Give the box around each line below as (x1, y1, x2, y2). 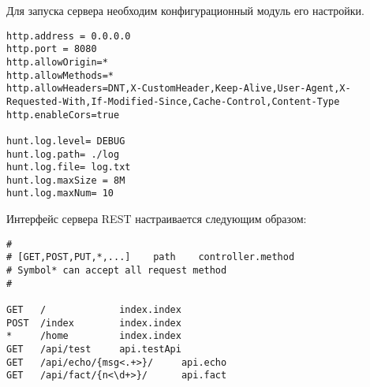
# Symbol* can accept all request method (6, 265, 227, 277)
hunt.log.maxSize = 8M (6, 174, 125, 186)
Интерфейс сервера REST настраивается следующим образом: (6, 210, 307, 227)
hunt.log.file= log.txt (6, 162, 131, 173)
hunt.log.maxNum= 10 (6, 188, 114, 199)
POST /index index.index (6, 317, 181, 329)
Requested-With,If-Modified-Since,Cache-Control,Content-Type (6, 95, 340, 107)
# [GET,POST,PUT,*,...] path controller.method (6, 251, 295, 263)
